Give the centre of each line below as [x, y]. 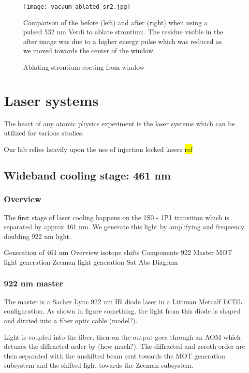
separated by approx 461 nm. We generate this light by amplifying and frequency [124, 227]
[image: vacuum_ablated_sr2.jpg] [77, 7]
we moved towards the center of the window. [89, 51]
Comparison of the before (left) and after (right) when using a [115, 22]
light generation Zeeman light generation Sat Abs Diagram [91, 261]
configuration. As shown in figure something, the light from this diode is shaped [122, 311]
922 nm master [34, 283]
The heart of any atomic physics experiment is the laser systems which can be [119, 123]
